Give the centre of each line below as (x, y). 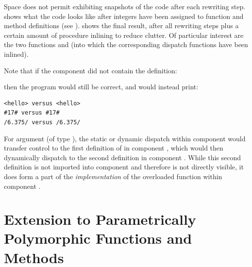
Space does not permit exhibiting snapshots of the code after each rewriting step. (125, 6)
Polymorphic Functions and (98, 238)
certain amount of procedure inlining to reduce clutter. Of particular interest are (124, 35)
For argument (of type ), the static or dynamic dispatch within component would (125, 138)
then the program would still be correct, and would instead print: (101, 87)
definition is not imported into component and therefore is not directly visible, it (124, 167)
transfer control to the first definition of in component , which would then (114, 148)
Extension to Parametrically (100, 219)
